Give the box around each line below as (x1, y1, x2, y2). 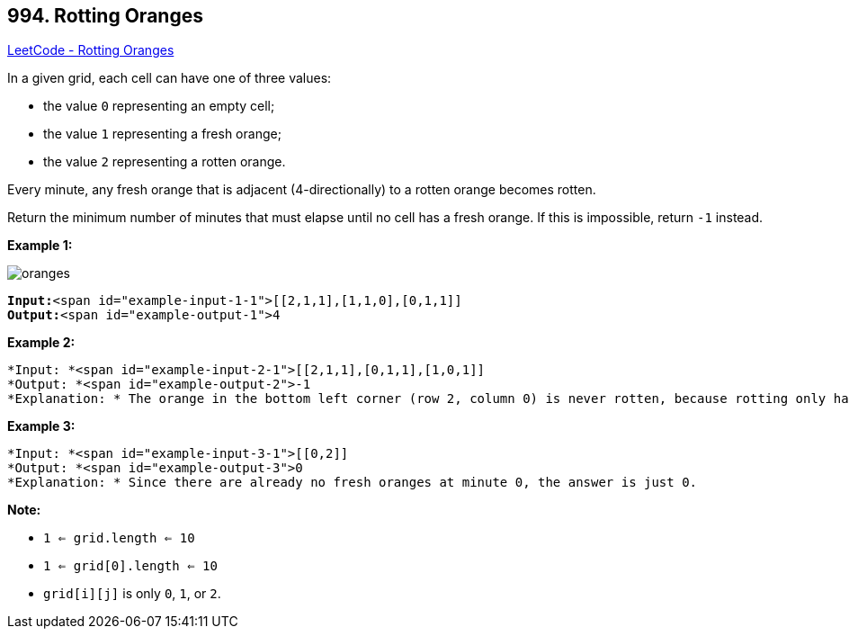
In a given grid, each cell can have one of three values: (7, 70, 332, 86)
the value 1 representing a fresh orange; (43, 126, 282, 142)
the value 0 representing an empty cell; (43, 98, 275, 114)
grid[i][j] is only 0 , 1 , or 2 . (43, 586, 221, 602)
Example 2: (7, 335, 76, 351)
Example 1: (7, 237, 73, 254)
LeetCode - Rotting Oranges (7, 42, 174, 58)
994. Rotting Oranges (7, 4, 203, 27)
